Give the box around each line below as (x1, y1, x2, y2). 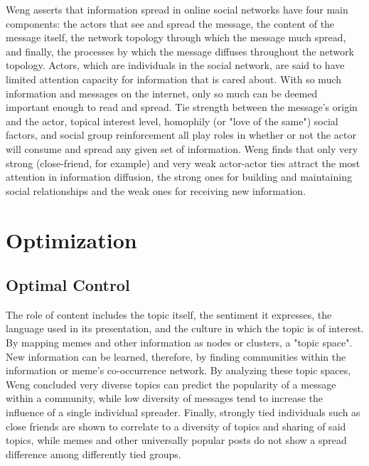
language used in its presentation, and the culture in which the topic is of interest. (6, 321, 364, 336)
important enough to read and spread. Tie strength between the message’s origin (6, 100, 358, 115)
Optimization (6, 225, 137, 254)
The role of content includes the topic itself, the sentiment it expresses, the (6, 307, 332, 322)
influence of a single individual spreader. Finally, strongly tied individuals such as (6, 405, 360, 420)
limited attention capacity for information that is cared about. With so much (6, 71, 342, 86)
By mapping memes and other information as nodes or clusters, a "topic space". (6, 335, 353, 350)
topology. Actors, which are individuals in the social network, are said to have (6, 58, 345, 73)
